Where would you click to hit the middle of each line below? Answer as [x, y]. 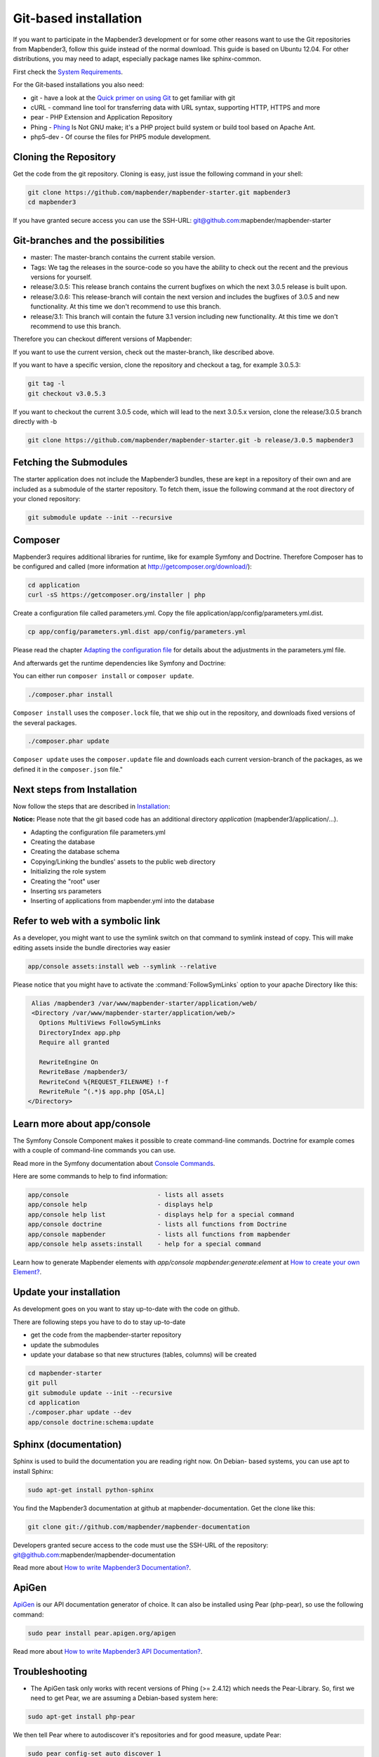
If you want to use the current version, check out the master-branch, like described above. [144, 352]
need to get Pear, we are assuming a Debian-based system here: [124, 1698]
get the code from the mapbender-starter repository [106, 1335]
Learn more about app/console [82, 1123]
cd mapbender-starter [65, 1373]
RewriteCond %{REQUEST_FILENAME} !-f [104, 1082]
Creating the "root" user [65, 881]
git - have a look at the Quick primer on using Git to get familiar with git [133, 98]
